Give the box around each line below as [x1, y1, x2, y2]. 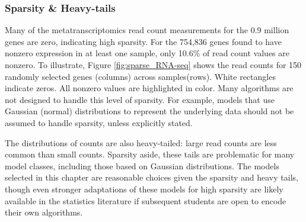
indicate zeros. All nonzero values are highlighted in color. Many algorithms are [5, 82, 294, 94]
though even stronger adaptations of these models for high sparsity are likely [5, 182, 283, 195]
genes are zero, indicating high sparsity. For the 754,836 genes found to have [5, 35, 282, 47]
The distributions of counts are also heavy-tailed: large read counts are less [5, 136, 277, 149]
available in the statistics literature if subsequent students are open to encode [5, 194, 286, 207]
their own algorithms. [5, 206, 83, 218]
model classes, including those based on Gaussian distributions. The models [5, 159, 279, 172]
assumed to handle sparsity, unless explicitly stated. [5, 116, 193, 128]
